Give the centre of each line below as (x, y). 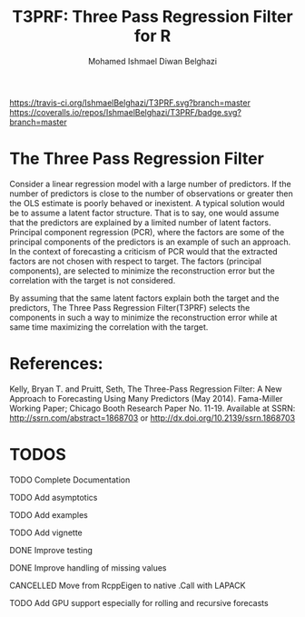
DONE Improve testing (51, 550)
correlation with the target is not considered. (93, 280)
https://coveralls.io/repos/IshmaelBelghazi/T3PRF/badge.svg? (126, 112)
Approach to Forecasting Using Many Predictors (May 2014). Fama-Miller (146, 398)
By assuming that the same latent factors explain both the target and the (144, 298)
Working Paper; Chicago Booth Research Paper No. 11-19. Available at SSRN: (152, 408)
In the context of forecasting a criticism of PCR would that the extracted (144, 251)
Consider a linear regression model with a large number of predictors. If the (151, 184)
